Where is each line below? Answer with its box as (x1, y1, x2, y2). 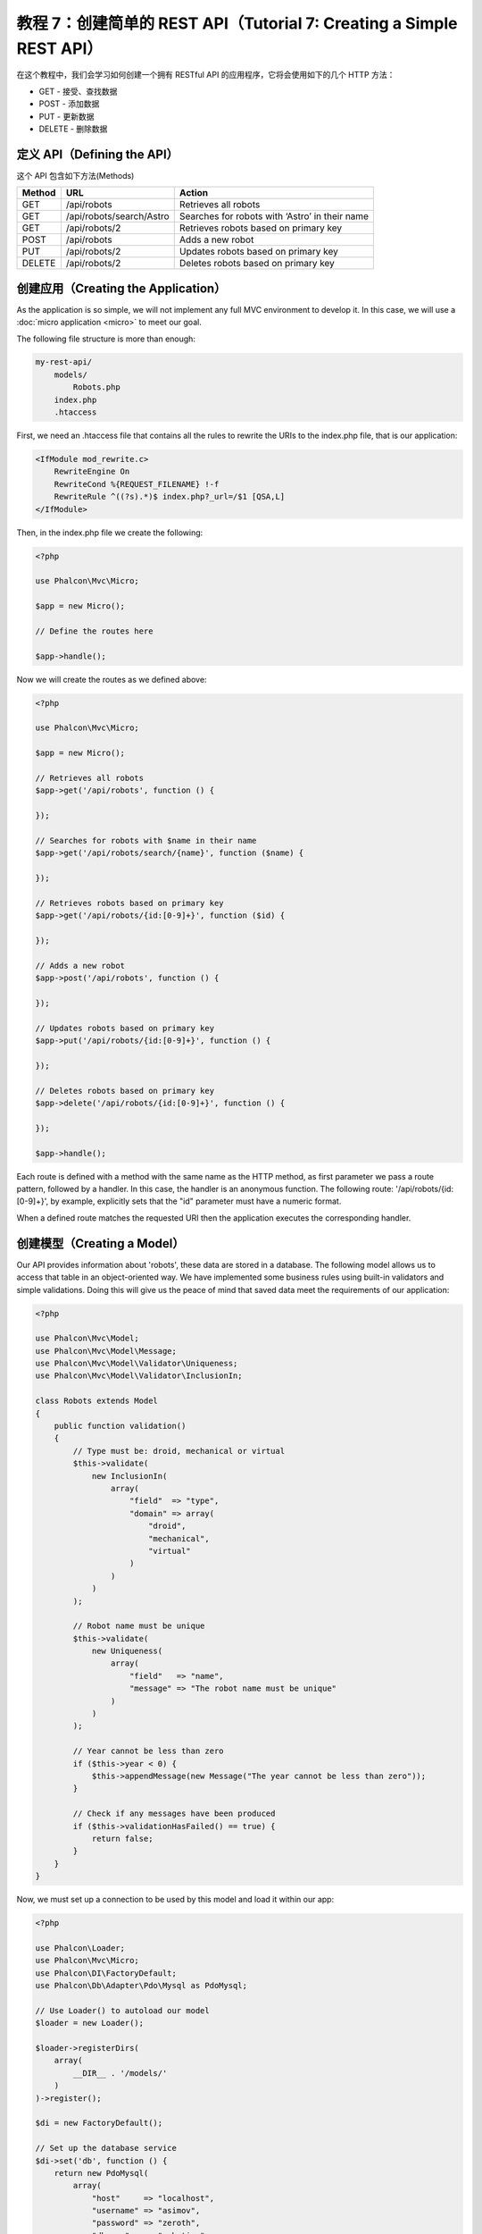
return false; (91, 1833, 154, 1843)
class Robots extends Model (35, 1396, 158, 1407)
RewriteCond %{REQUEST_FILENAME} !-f (54, 479, 220, 489)
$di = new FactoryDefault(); (35, 2118, 163, 2129)
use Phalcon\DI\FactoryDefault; (35, 1968, 178, 1978)
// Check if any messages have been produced (72, 1809, 276, 1818)
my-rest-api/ (35, 357, 93, 367)
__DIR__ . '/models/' (72, 2068, 168, 2078)
